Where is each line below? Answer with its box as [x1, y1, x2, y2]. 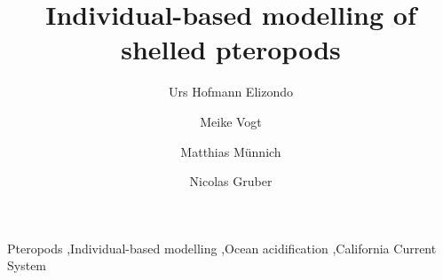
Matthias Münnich [180, 142, 281, 160]
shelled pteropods [121, 31, 341, 67]
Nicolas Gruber [189, 172, 273, 191]
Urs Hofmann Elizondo [169, 82, 293, 101]
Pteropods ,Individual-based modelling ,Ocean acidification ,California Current [7, 238, 437, 257]
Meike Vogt [200, 112, 262, 130]
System [7, 256, 47, 275]
